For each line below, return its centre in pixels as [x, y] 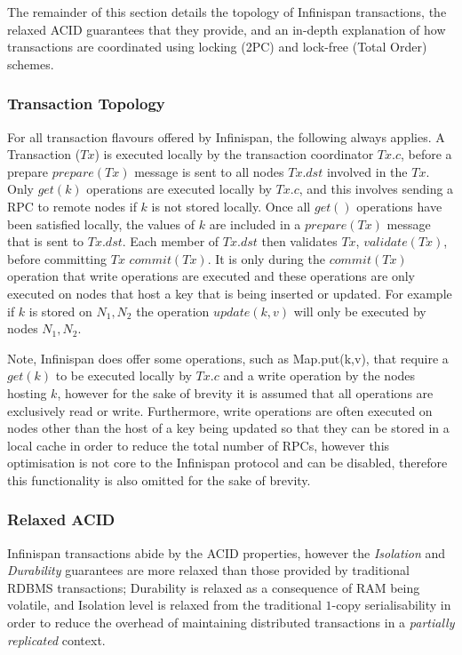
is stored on [60, 311]
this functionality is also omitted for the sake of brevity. [159, 479]
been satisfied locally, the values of [101, 224]
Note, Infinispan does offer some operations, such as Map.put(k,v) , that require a [228, 358]
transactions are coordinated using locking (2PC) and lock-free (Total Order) [217, 47]
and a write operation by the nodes [319, 375]
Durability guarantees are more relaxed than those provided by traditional [208, 570]
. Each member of [171, 241]
